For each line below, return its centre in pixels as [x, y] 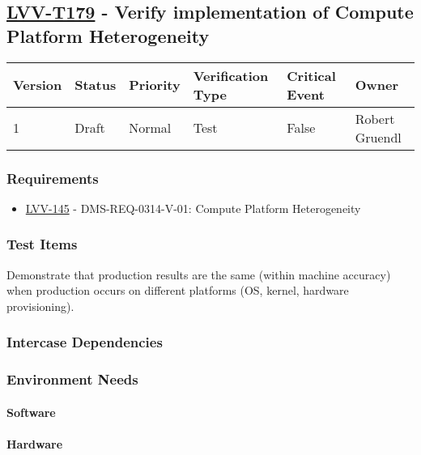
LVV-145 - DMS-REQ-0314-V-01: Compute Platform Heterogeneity [193, 208]
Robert [375, 118]
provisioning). [40, 306]
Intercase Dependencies [85, 342]
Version [38, 85]
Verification [231, 75]
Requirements [53, 178]
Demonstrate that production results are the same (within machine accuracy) [199, 274]
